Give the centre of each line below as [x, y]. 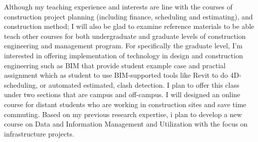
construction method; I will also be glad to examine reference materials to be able [129, 26]
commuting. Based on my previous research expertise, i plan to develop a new [123, 114]
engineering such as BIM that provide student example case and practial [115, 65]
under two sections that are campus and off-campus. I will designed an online [122, 94]
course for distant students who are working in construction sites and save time [125, 104]
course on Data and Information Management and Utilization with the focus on [126, 124]
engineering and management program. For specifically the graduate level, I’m [124, 46]
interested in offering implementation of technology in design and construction [124, 55]
